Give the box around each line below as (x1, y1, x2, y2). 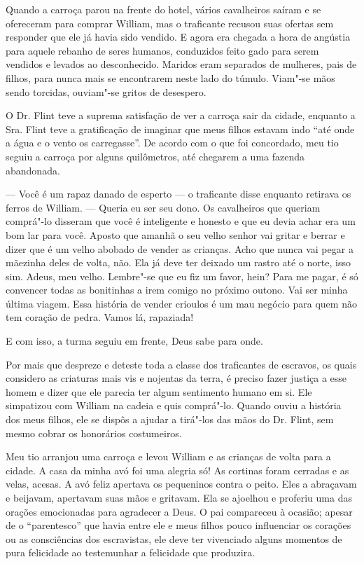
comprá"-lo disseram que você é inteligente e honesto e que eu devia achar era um (6, 214, 356, 228)
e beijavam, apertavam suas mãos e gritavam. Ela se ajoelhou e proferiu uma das (6, 490, 352, 504)
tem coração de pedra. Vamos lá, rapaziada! (6, 310, 194, 324)
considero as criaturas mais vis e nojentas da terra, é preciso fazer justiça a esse (6, 371, 347, 385)
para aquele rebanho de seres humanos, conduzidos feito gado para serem (6, 43, 319, 57)
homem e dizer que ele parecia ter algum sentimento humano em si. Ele (6, 384, 312, 399)
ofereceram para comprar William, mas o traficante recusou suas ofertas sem (6, 15, 334, 30)
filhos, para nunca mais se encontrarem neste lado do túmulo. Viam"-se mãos (6, 70, 335, 85)
